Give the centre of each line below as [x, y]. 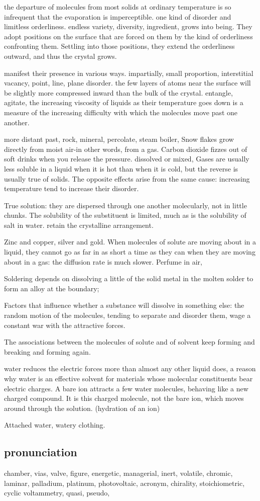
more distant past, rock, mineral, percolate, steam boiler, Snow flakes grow [119, 139]
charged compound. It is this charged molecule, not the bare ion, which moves [124, 398]
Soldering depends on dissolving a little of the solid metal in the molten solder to [129, 278]
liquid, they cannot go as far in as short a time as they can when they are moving [130, 252]
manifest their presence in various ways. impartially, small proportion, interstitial [129, 73]
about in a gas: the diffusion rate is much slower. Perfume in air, [103, 261]
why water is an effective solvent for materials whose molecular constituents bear [128, 378]
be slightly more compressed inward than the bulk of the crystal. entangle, [118, 92]
